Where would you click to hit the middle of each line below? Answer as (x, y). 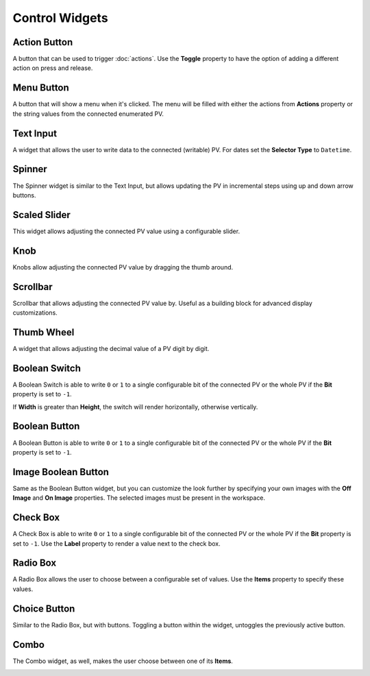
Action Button (43, 42)
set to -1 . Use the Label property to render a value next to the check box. (116, 543)
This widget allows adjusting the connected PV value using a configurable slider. (126, 231)
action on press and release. (53, 68)
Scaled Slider (42, 215)
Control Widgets (61, 18)
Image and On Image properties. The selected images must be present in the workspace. (139, 498)
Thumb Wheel (44, 332)
